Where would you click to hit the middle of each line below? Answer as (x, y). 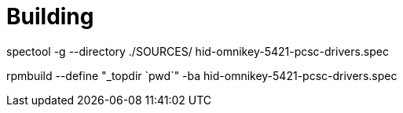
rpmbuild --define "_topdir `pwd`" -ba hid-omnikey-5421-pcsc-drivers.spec (202, 75)
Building (50, 16)
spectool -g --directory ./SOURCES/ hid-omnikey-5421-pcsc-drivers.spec (198, 51)
